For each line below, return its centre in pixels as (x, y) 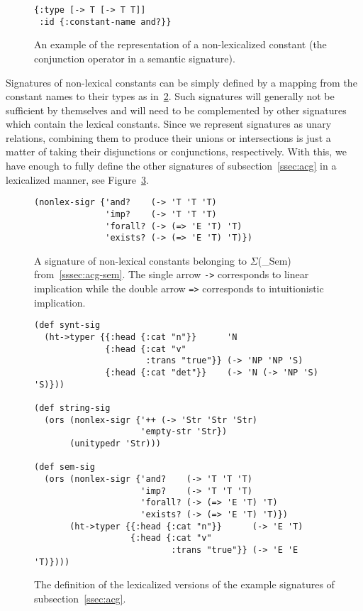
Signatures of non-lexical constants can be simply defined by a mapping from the (181, 82)
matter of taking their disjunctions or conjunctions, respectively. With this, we (176, 152)
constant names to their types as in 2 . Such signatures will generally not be (170, 96)
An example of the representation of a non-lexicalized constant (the (180, 44)
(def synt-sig (67, 325)
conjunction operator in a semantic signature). (135, 58)
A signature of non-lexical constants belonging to (141, 260)
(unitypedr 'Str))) (115, 443)
